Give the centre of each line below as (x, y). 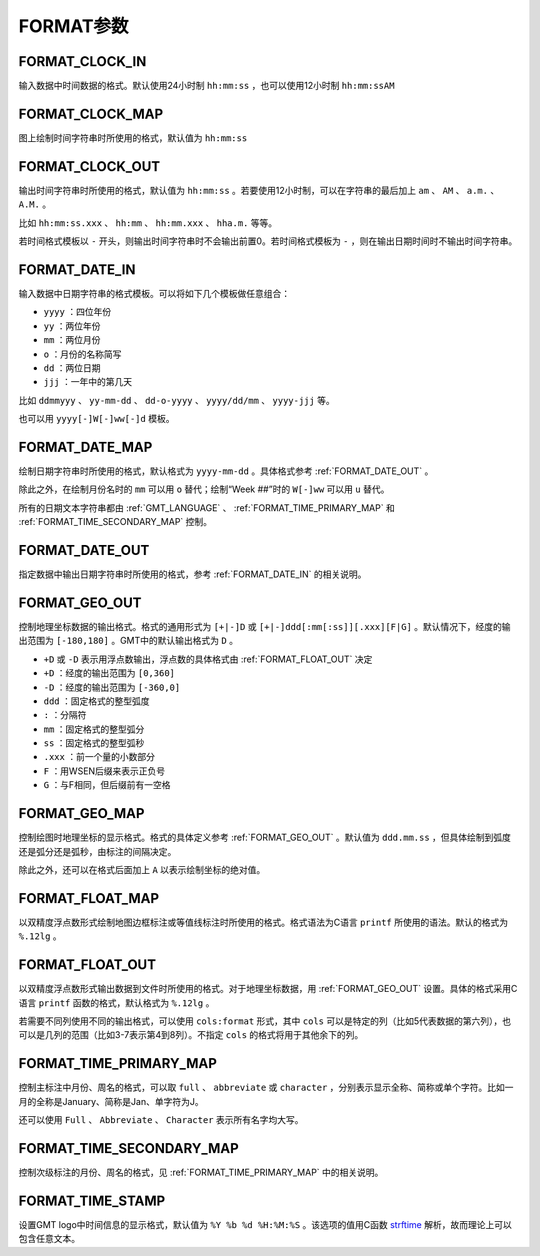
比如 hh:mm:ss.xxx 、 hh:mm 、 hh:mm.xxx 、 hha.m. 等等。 (148, 222)
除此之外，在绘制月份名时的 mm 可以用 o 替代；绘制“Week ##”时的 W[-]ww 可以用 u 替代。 (204, 489)
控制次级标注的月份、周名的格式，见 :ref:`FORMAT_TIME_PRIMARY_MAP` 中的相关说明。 (201, 1172)
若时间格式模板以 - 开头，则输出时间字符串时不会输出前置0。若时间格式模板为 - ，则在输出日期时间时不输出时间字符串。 (268, 241)
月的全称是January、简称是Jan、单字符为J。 (111, 1101)
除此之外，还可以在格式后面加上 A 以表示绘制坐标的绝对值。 (142, 869)
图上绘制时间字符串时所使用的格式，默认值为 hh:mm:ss (133, 137)
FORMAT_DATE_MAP (85, 446)
